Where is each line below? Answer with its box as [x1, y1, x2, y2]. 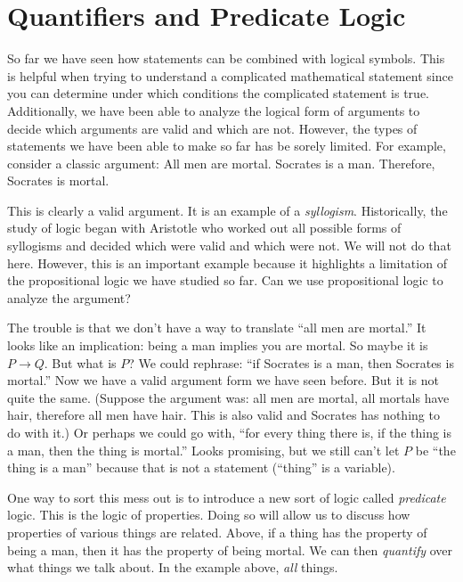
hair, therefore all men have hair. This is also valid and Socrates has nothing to [7, 406, 440, 424]
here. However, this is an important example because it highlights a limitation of [7, 253, 447, 272]
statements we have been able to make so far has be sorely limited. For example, [7, 136, 446, 155]
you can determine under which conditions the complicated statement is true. [7, 84, 429, 102]
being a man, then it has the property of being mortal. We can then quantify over [7, 540, 453, 559]
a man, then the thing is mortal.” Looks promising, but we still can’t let [7, 440, 400, 459]
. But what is [44, 353, 117, 372]
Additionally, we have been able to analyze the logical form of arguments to [7, 101, 420, 119]
